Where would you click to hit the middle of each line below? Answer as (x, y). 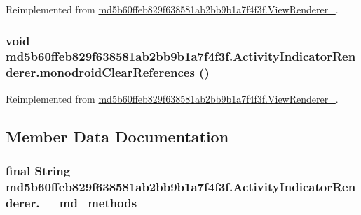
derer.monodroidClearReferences (100, 72)
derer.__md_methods (71, 202)
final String (38, 170)
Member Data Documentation (117, 136)
